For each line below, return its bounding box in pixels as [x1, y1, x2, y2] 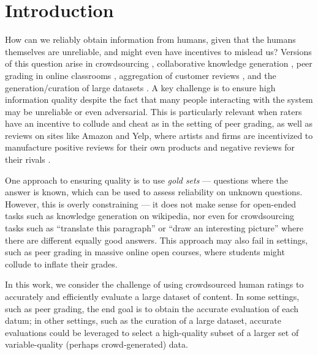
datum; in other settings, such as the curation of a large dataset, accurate [5, 314, 281, 327]
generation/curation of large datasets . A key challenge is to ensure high [5, 81, 276, 94]
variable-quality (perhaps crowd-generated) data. [5, 338, 188, 351]
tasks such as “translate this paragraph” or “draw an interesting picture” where [5, 222, 303, 234]
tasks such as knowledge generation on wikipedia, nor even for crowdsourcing [5, 209, 294, 222]
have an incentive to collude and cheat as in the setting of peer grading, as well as [5, 117, 313, 130]
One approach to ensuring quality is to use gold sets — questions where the [5, 173, 288, 186]
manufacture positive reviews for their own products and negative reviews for [5, 141, 295, 154]
